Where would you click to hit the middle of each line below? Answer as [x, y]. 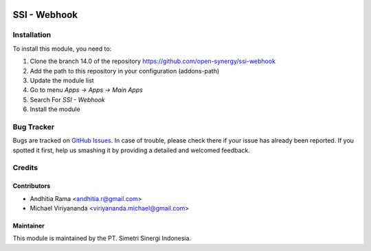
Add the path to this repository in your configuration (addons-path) [125, 71]
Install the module [55, 109]
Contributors [32, 186]
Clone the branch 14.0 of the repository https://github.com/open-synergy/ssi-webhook [153, 61]
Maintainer [29, 226]
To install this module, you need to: [62, 49]
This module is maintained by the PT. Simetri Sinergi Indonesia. [102, 238]
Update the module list [62, 80]
